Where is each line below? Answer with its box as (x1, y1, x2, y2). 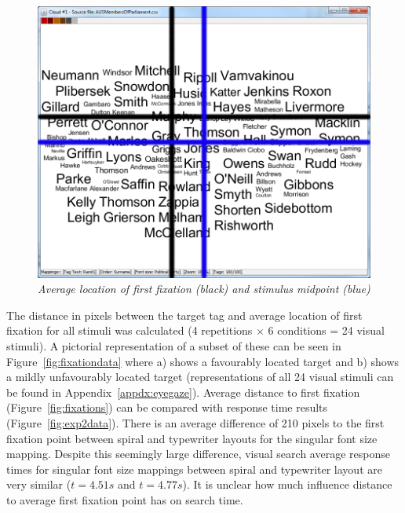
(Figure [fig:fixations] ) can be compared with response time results (6, 399, 328, 416)
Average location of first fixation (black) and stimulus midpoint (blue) (38, 280, 370, 297)
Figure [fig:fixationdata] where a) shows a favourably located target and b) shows (6, 353, 400, 369)
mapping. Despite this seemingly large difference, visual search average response (6, 445, 390, 462)
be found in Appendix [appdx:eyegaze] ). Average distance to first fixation (6, 383, 360, 400)
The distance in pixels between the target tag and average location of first (6, 306, 363, 323)
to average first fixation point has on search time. (6, 491, 243, 508)
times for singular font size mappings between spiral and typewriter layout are (6, 460, 382, 477)
